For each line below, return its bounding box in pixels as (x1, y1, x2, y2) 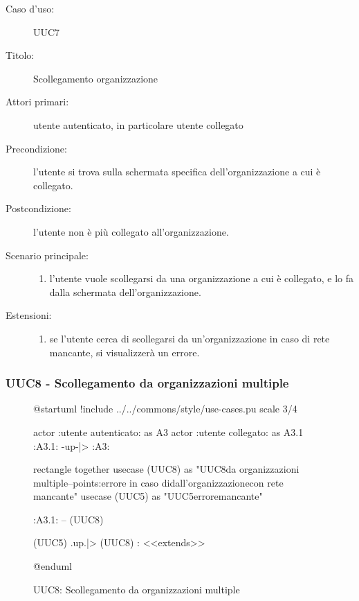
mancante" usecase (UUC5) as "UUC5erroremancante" (33, 489, 263, 503)
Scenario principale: (6, 247, 89, 262)
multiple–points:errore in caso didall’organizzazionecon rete (33, 475, 284, 489)
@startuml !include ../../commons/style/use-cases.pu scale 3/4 (33, 401, 297, 416)
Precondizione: (6, 141, 67, 155)
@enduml (33, 559, 73, 573)
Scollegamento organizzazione (33, 71, 158, 85)
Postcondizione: (6, 201, 71, 216)
